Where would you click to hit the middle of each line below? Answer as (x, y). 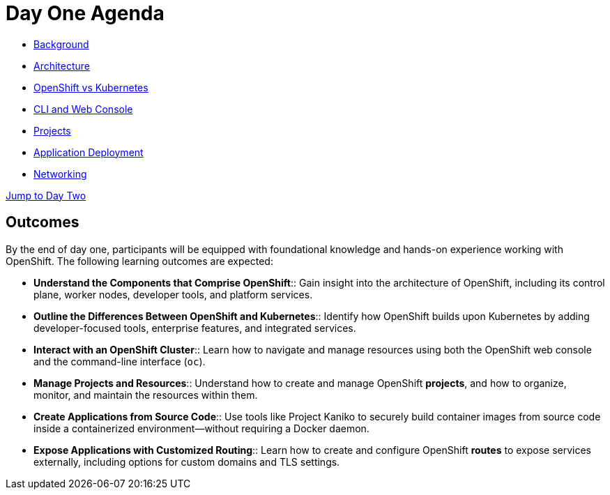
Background (61, 44)
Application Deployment (89, 152)
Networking (60, 174)
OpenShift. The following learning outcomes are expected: (139, 261)
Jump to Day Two (46, 195)
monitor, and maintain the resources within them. (146, 395)
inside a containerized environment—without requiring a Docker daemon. (201, 428)
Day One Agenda (85, 13)
